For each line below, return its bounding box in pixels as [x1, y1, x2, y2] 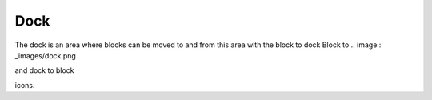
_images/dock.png [14, 50, 76, 60]
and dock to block [14, 66, 75, 75]
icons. [14, 80, 35, 90]
